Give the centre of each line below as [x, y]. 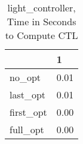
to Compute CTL [41, 35]
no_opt [25, 77]
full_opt [27, 129]
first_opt [28, 112]
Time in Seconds [41, 21]
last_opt [28, 94]
